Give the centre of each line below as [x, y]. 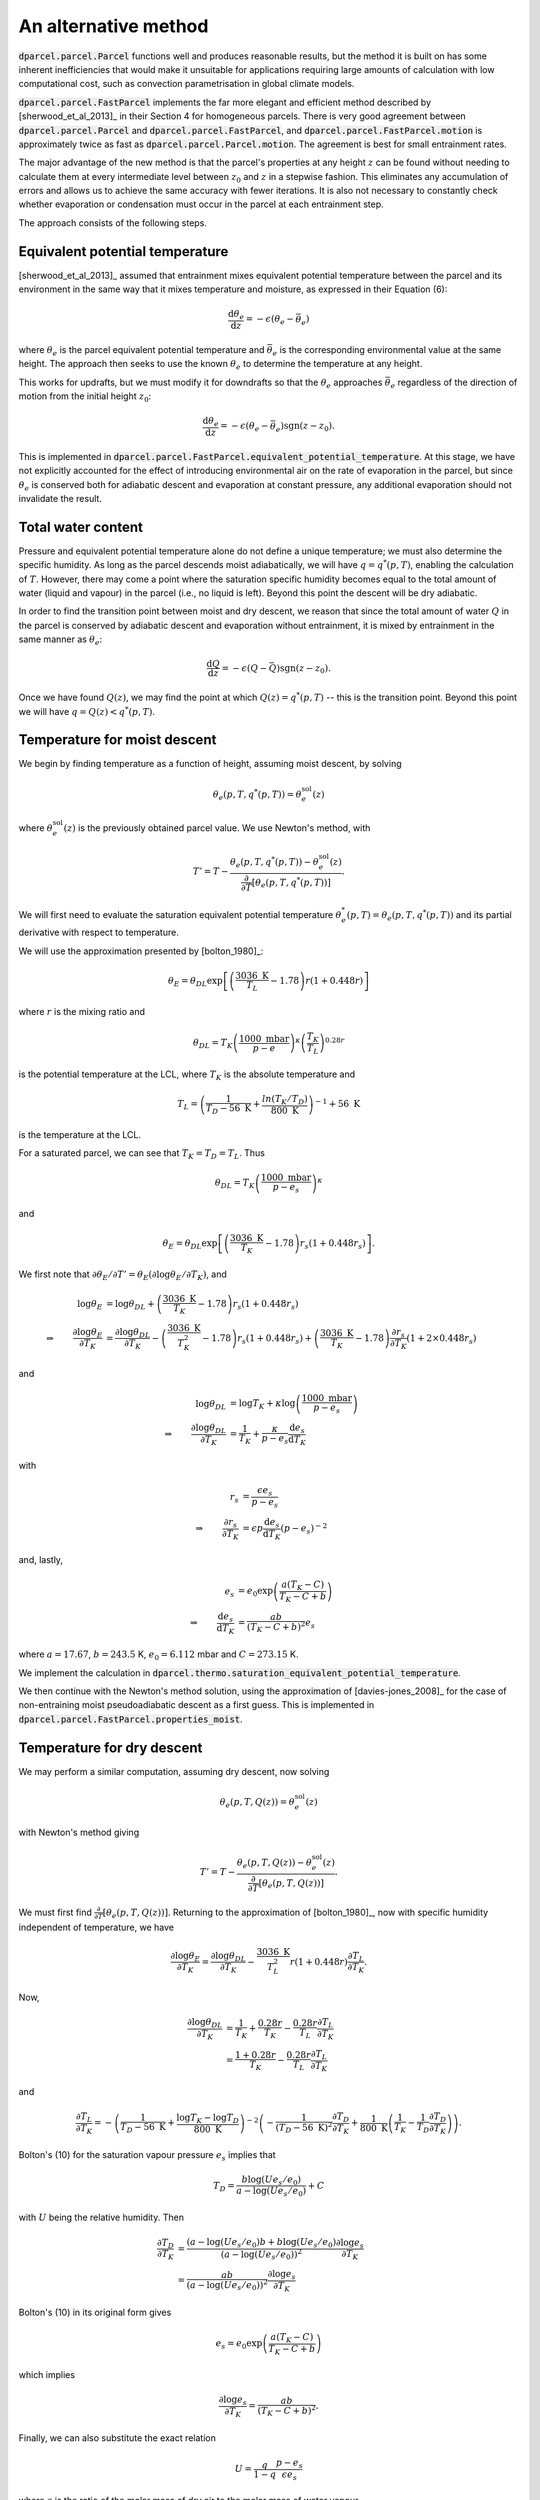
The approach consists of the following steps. [112, 222]
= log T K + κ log [262, 1405]
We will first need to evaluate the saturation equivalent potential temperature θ [180, 914]
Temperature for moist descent [117, 740]
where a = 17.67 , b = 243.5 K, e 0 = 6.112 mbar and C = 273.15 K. [158, 1655]
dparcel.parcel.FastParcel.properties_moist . [131, 1719]
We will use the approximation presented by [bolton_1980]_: [141, 951]
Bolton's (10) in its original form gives [95, 2312]
